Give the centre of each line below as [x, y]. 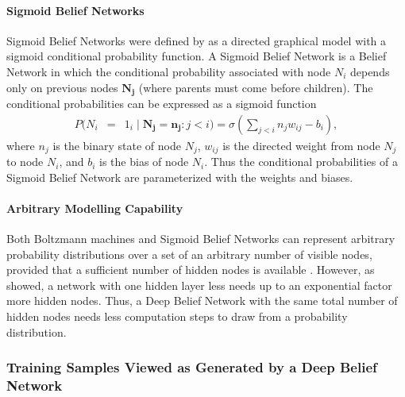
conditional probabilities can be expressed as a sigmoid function [162, 104]
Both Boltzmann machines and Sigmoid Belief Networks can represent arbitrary [201, 239]
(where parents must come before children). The [256, 87]
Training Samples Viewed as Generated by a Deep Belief [192, 367]
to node [25, 162]
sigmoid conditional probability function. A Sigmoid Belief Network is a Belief [197, 56]
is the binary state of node [117, 145]
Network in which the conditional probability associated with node [169, 71]
